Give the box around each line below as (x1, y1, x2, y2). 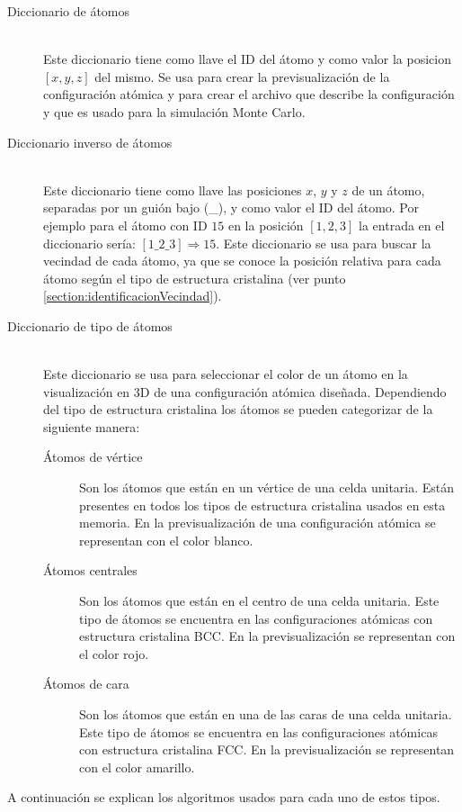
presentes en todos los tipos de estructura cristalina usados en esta (79, 495, 446, 514)
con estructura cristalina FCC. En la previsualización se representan (79, 740, 455, 759)
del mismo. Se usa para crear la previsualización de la (94, 67, 390, 86)
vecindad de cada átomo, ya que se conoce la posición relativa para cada (43, 251, 441, 270)
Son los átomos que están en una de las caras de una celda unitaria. (79, 705, 452, 723)
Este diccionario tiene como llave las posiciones (43, 180, 302, 199)
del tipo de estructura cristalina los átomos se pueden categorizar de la (43, 400, 433, 419)
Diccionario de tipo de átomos (7, 316, 173, 335)
